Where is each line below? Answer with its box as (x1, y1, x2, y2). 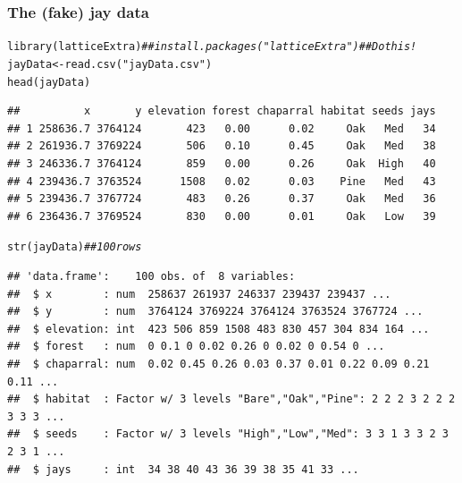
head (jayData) (7, 75, 91, 89)
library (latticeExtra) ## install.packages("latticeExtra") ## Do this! (7, 40, 417, 54)
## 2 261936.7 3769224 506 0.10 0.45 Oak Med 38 (7, 140, 436, 153)
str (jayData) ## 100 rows (7, 241, 142, 254)
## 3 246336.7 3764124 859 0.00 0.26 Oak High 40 (7, 157, 436, 170)
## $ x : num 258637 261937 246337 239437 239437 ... (7, 287, 391, 301)
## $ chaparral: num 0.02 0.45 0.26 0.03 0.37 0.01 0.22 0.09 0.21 (7, 357, 430, 370)
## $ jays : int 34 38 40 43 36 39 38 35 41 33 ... (7, 462, 359, 476)
